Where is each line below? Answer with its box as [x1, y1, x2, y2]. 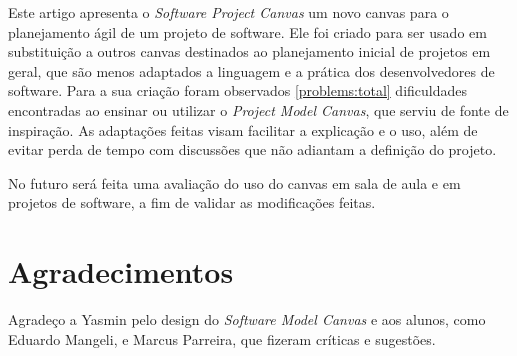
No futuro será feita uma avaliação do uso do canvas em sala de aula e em [8, 172, 461, 193]
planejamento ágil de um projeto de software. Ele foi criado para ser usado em [8, 21, 487, 42]
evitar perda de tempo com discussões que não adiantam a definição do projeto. [8, 139, 497, 160]
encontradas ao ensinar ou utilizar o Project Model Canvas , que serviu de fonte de [8, 99, 509, 120]
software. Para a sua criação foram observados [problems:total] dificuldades [8, 80, 468, 101]
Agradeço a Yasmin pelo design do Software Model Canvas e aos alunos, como [8, 309, 486, 330]
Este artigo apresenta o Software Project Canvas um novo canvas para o [8, 2, 449, 22]
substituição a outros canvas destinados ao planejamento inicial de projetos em [8, 41, 491, 62]
